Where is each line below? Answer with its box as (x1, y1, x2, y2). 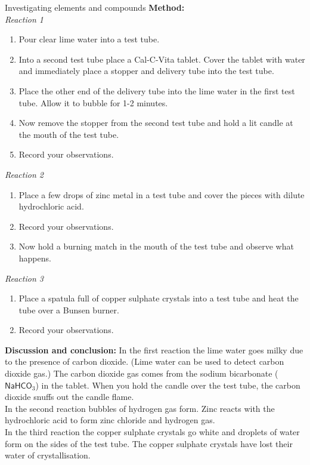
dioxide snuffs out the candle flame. (5, 390, 134, 403)
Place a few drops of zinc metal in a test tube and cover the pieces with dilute (18, 188, 305, 201)
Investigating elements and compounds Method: (5, 1, 185, 13)
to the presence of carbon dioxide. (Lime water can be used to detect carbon (5, 355, 284, 368)
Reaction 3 (5, 272, 44, 284)
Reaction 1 (5, 13, 44, 25)
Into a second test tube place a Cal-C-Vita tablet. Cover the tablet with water (18, 53, 305, 65)
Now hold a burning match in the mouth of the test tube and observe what (18, 240, 294, 252)
